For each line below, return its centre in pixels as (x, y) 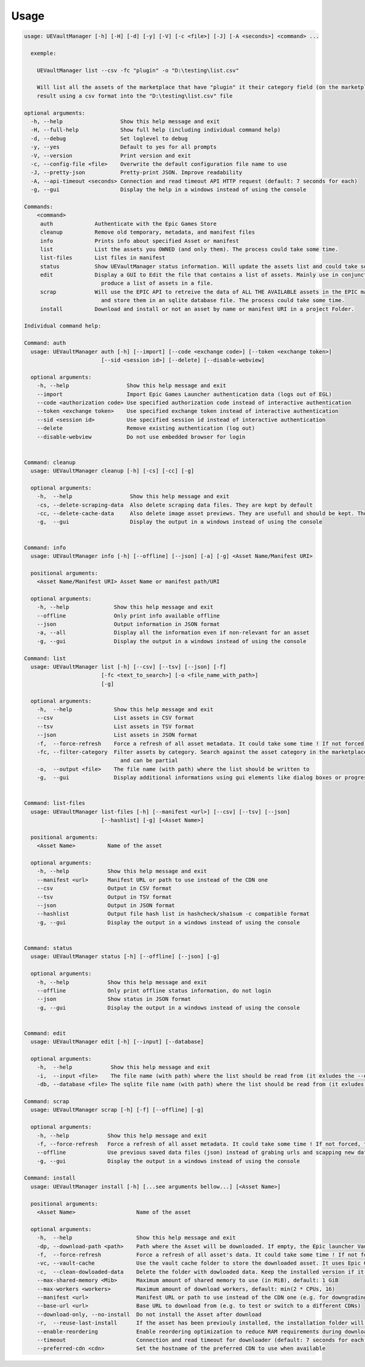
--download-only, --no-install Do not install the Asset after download (149, 1314)
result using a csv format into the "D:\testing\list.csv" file (135, 96)
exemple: (43, 53)
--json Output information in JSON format (128, 624)
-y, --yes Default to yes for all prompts (124, 147)
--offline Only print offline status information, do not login (154, 990)
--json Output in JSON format (106, 905)
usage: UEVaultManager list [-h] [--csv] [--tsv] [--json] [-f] (128, 667)
